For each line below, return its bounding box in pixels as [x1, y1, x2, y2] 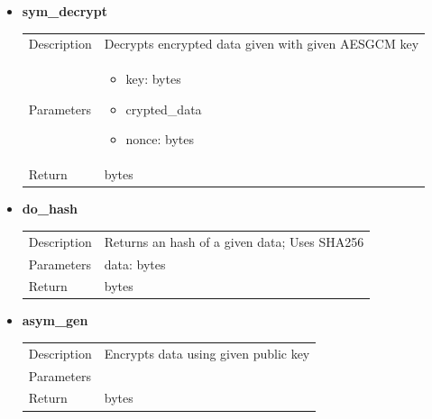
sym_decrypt [22, 2, 108, 20]
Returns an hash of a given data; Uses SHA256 [104, 232, 364, 250]
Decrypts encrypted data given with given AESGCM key [104, 34, 419, 53]
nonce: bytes [125, 130, 195, 149]
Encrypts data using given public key [104, 343, 310, 362]
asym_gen [22, 311, 88, 330]
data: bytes [104, 254, 166, 273]
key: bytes [125, 69, 181, 88]
